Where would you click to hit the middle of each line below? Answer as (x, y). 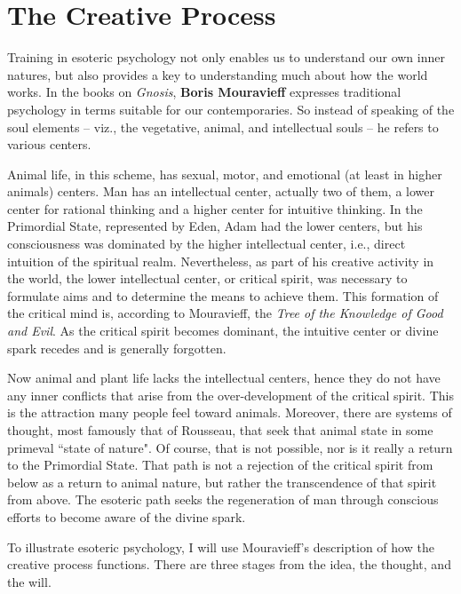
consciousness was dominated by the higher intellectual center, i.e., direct (207, 244)
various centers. (49, 144)
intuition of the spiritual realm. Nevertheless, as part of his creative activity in (221, 261)
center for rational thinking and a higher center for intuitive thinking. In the (215, 208)
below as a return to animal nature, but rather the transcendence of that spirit (222, 482)
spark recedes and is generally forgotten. (117, 348)
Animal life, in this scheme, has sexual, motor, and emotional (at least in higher (225, 174)
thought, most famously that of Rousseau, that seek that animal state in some (220, 430)
